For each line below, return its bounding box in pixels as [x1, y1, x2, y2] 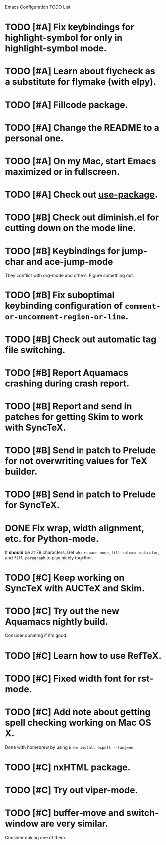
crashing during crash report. [5, 378, 130, 389]
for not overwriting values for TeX [5, 455, 148, 467]
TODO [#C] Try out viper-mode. [5, 785, 138, 796]
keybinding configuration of [5, 300, 123, 311]
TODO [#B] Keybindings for [5, 245, 120, 257]
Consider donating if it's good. [5, 632, 68, 638]
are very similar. [40, 818, 108, 829]
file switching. [5, 344, 66, 356]
